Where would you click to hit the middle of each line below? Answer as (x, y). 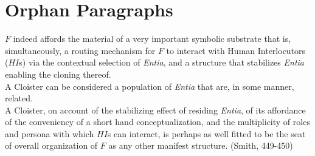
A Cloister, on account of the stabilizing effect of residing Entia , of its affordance (155, 110)
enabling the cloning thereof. (58, 74)
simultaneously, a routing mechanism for (80, 50)
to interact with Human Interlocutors (236, 50)
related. (19, 98)
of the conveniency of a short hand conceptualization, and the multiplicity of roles (157, 122)
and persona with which (50, 133)
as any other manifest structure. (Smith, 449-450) (201, 145)
